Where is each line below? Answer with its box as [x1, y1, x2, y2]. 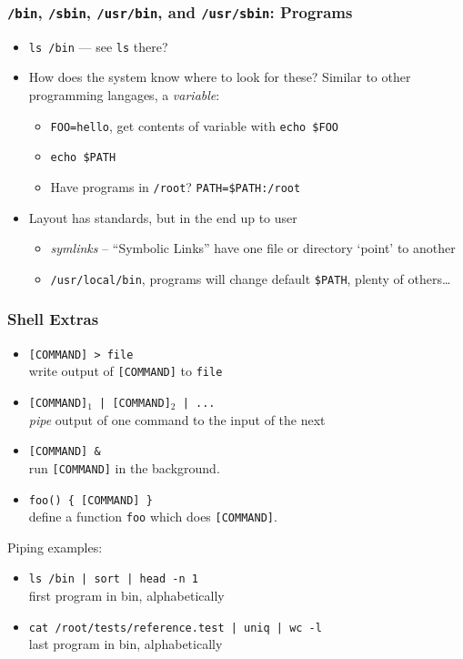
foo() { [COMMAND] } [28, 493, 153, 507]
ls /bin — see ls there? [28, 36, 168, 56]
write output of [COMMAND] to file [28, 361, 223, 380]
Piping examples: [7, 537, 103, 556]
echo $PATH [50, 151, 116, 165]
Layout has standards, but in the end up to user [28, 208, 297, 227]
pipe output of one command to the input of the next [28, 410, 326, 429]
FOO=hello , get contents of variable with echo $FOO [50, 116, 339, 135]
